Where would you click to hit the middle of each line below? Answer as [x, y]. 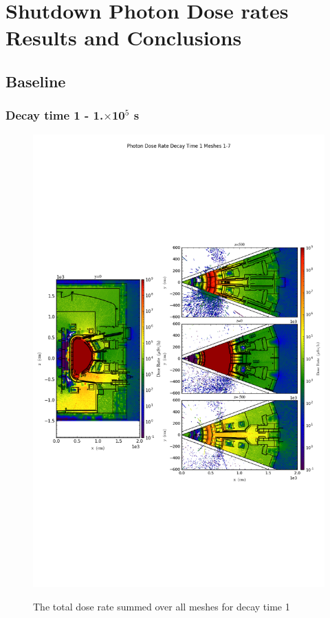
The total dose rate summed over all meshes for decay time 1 [162, 606]
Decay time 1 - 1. [55, 115]
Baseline [36, 81]
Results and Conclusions [124, 37]
